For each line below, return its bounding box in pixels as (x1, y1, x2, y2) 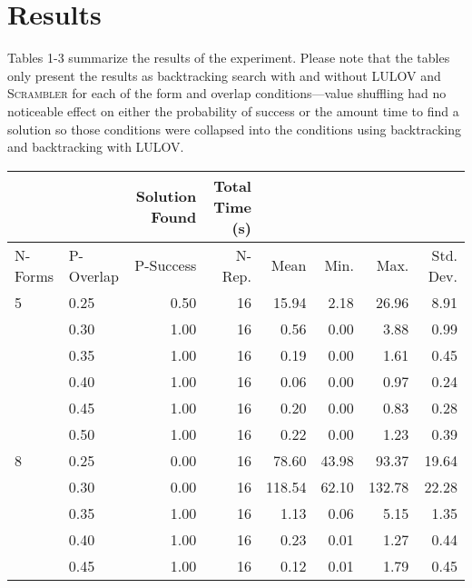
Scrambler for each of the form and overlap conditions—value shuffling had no (7, 84, 447, 103)
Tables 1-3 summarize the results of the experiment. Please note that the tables (7, 48, 450, 67)
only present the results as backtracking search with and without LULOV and (7, 65, 441, 85)
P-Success (134, 254, 197, 276)
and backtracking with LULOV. (7, 137, 184, 156)
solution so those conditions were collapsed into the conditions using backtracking (7, 119, 461, 138)
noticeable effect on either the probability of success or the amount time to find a (7, 101, 459, 120)
